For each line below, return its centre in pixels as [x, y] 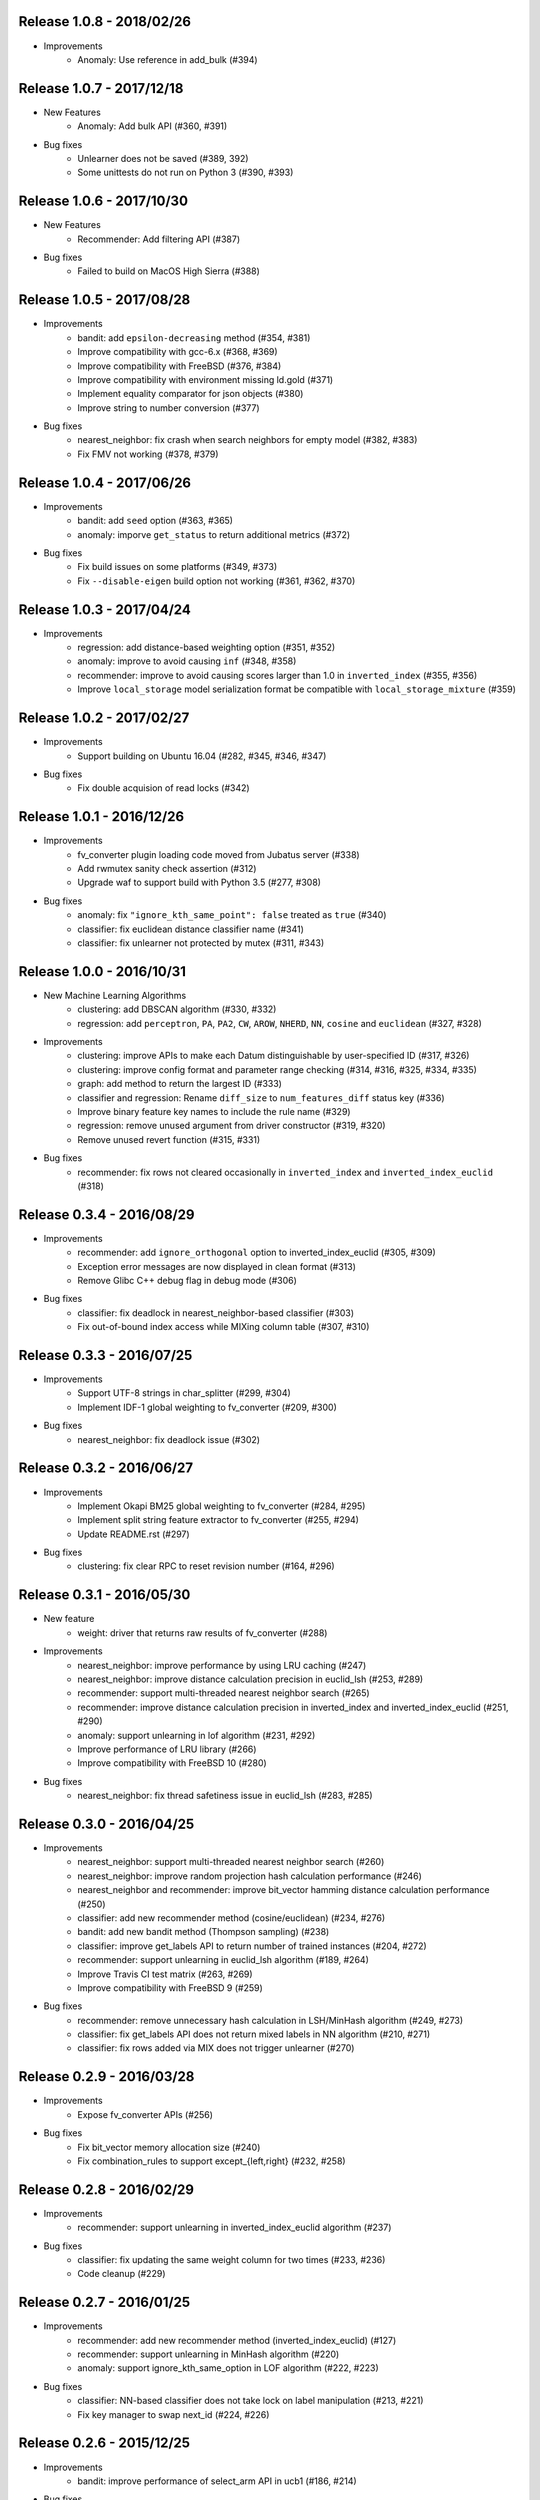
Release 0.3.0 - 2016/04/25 [106, 1823]
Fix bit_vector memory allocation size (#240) [169, 2147]
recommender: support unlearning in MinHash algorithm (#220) [208, 2354]
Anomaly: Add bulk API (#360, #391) [152, 126]
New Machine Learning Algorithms [115, 995]
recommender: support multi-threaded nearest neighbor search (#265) [223, 1693]
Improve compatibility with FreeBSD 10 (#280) [172, 1763]
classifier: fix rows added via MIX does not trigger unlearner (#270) [216, 2048]
